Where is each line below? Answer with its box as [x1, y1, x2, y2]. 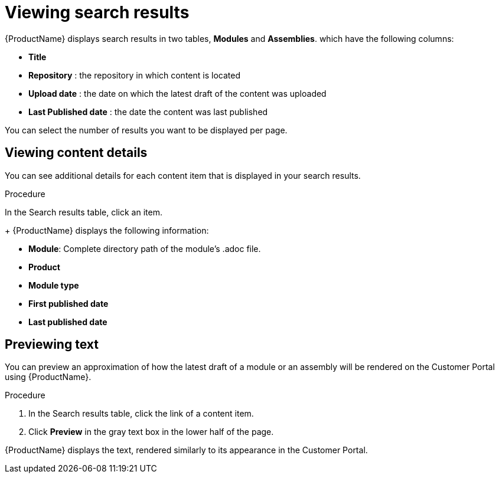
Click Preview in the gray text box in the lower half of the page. [28, 427, 274, 437]
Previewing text [5, 337, 99, 352]
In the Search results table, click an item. [5, 207, 162, 217]
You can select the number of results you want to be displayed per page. [5, 125, 288, 135]
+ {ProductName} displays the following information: [5, 225, 209, 235]
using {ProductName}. [5, 372, 92, 382]
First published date [28, 298, 109, 309]
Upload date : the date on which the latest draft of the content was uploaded [28, 88, 327, 99]
